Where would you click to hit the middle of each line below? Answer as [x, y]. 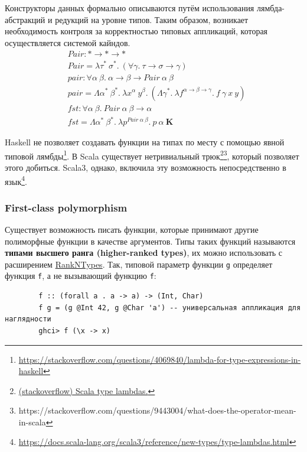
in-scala [32, 422]
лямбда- [271, 8]
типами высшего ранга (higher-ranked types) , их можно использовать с [144, 253]
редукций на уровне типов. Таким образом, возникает [152, 19]
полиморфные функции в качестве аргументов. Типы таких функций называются [150, 241]
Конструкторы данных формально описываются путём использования [130, 8]
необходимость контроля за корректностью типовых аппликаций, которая [136, 31]
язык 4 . [16, 180]
